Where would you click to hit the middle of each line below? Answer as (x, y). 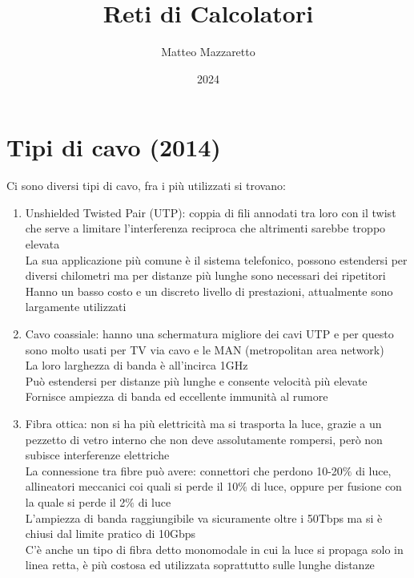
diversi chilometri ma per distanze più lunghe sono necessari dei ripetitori (205, 275)
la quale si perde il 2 (75, 501)
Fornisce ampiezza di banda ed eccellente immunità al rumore (177, 396)
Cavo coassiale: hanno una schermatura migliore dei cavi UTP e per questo (209, 333)
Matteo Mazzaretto (208, 52)
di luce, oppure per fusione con (326, 486)
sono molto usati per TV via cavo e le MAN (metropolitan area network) (205, 349)
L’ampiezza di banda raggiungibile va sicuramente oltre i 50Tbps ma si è (204, 517)
